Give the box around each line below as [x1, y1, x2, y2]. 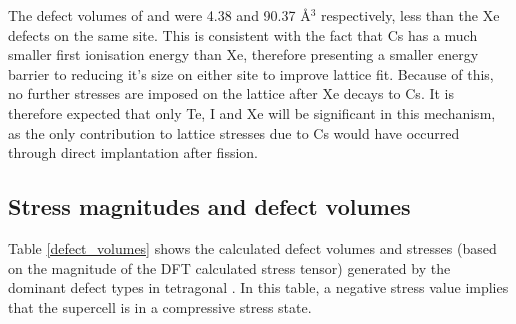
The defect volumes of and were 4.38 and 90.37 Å [8, 5, 311, 25]
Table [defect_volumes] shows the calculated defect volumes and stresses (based [8, 237, 497, 258]
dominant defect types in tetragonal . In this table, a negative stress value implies [8, 277, 509, 298]
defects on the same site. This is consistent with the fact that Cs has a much [8, 24, 478, 45]
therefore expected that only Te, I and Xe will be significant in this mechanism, [8, 102, 496, 123]
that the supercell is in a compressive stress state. [8, 296, 312, 317]
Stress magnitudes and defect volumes [8, 191, 411, 222]
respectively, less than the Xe [320, 5, 500, 25]
